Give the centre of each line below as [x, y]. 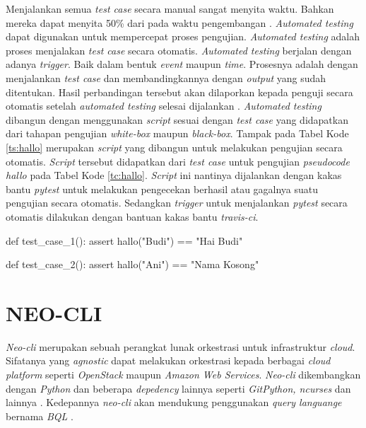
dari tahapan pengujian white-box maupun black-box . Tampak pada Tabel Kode [177, 133]
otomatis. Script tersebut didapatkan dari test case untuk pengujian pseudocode [178, 161]
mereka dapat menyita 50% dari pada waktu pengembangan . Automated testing [179, 22]
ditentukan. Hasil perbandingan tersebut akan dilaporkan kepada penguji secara [179, 92]
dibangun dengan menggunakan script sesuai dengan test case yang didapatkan [177, 119]
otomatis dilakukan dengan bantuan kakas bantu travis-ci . [132, 216]
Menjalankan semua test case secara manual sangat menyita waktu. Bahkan [170, 8]
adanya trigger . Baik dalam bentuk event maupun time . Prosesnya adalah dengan [182, 64]
